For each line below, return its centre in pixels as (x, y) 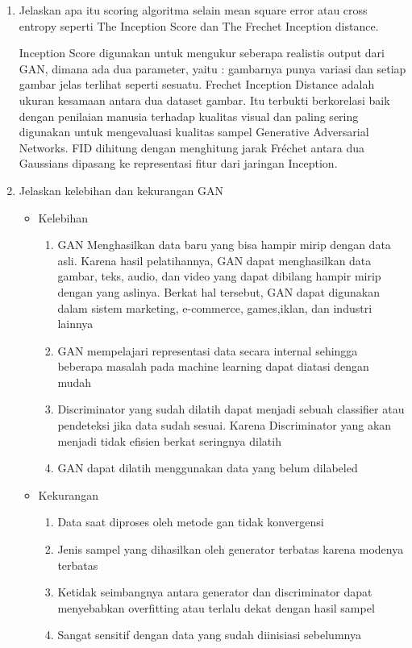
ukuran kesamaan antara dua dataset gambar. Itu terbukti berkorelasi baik (204, 100)
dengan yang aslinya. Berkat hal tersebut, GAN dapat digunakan (218, 291)
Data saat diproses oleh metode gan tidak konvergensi (191, 522)
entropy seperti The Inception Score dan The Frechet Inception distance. (199, 25)
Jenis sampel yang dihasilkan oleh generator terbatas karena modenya (231, 549)
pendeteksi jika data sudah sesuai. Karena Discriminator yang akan (225, 425)
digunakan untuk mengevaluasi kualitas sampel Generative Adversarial (194, 132)
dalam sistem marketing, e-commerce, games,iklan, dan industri (215, 307)
